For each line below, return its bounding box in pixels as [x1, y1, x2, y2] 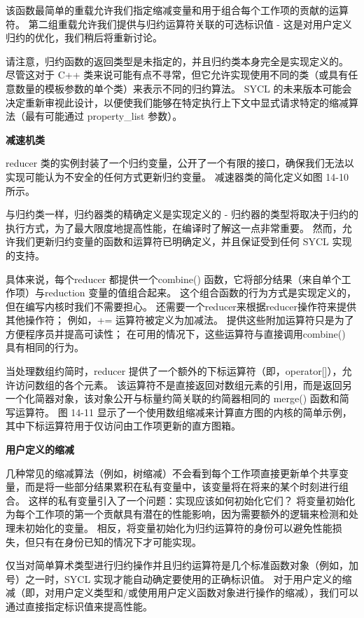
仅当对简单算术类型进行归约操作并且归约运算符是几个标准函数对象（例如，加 [6, 558, 358, 572]
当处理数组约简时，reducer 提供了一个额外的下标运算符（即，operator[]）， [6, 364, 342, 378]
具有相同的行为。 [6, 340, 84, 355]
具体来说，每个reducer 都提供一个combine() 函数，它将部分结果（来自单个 [6, 271, 342, 286]
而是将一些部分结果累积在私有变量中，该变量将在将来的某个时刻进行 [24, 479, 339, 494]
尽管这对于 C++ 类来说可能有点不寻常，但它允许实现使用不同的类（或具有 [6, 67, 349, 82]
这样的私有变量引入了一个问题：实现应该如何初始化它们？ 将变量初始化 [28, 493, 356, 507]
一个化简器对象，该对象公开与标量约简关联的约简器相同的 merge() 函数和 [6, 391, 339, 406]
